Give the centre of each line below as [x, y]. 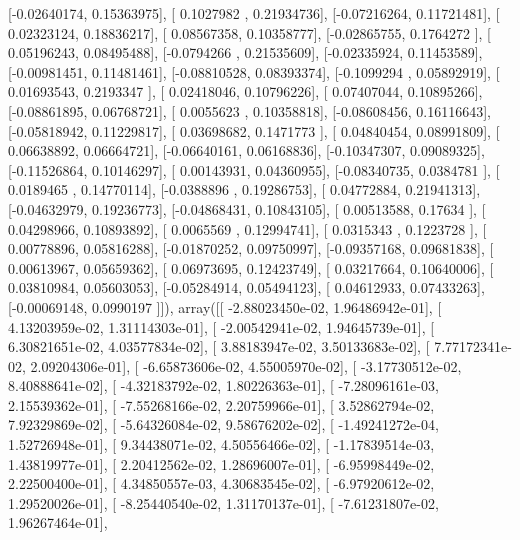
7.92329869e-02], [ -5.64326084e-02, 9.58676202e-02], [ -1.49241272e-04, [223, 424]
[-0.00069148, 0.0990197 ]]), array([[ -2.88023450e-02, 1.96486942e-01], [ [225, 306]
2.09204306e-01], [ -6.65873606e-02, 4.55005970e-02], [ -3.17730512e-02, [246, 365]
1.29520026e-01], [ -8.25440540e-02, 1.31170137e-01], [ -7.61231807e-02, [223, 502]
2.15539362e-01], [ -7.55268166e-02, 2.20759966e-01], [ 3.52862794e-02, [221, 404]
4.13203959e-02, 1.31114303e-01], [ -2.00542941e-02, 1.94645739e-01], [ [221, 326]
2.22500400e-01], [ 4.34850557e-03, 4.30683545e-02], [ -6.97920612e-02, [221, 483]
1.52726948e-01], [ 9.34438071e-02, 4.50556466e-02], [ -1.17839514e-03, [221, 444]
